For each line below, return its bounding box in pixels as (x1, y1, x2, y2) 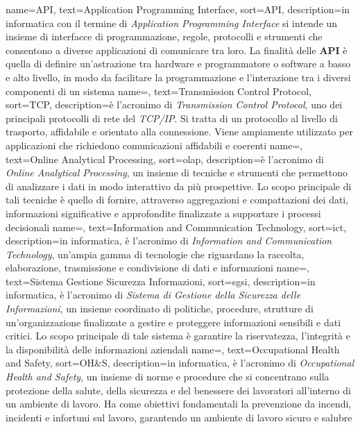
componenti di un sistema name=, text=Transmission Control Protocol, (6, 83, 311, 98)
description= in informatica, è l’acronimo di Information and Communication (6, 233, 332, 248)
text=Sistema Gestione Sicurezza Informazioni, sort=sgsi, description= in (6, 274, 316, 288)
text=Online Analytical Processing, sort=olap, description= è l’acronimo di (6, 151, 324, 166)
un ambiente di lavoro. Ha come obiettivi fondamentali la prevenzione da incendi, (6, 396, 352, 411)
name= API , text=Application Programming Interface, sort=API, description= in (6, 2, 350, 16)
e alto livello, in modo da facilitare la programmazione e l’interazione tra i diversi (6, 69, 351, 84)
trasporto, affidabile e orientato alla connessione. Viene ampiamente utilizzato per (6, 124, 353, 139)
